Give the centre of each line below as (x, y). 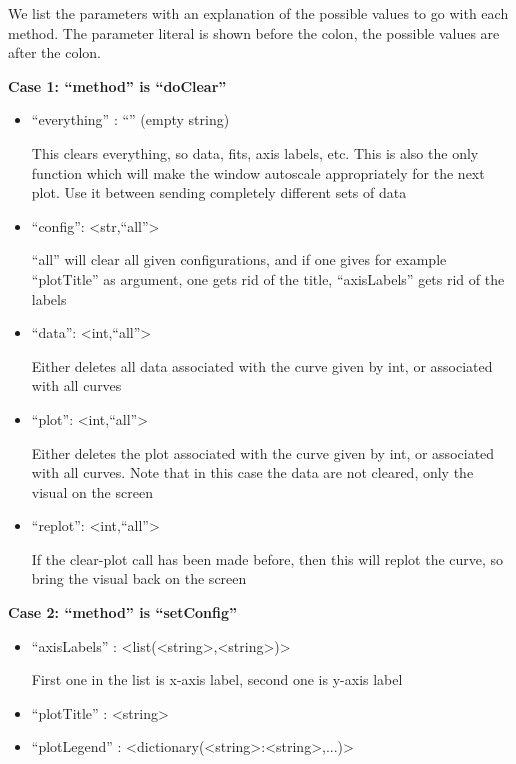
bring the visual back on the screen (139, 578)
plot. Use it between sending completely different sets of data (219, 192)
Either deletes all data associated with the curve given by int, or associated (262, 365)
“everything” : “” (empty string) (130, 119)
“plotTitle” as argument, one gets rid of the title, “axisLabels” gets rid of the (268, 278)
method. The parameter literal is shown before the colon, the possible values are (254, 32)
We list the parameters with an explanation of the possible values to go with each (258, 13)
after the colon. (54, 52)
